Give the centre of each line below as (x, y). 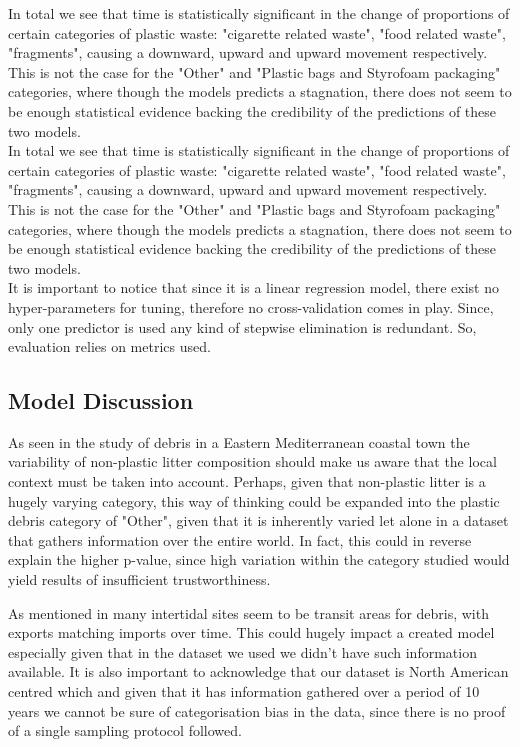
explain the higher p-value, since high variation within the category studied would (259, 559)
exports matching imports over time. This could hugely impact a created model (251, 632)
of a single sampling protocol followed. (125, 730)
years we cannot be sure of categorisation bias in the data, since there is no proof (257, 710)
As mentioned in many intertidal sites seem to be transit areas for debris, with (248, 612)
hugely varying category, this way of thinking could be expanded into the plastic (254, 500)
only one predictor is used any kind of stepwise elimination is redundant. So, (242, 326)
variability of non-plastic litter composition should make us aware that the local (252, 461)
